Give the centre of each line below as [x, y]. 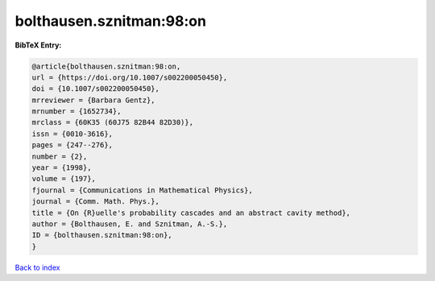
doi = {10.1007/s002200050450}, [96, 89]
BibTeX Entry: [38, 45]
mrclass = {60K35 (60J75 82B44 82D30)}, [112, 122]
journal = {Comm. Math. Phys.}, [96, 202]
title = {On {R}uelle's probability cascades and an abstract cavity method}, [191, 213]
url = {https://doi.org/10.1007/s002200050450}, [130, 77]
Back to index [37, 267]
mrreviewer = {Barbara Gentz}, [94, 100]
